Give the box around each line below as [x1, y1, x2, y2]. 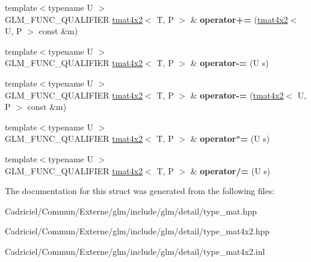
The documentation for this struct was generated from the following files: [5, 184, 275, 197]
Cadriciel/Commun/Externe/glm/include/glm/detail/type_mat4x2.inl [5, 245, 265, 257]
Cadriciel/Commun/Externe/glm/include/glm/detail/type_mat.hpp [5, 204, 257, 217]
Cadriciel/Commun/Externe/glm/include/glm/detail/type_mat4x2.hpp [5, 225, 270, 237]
